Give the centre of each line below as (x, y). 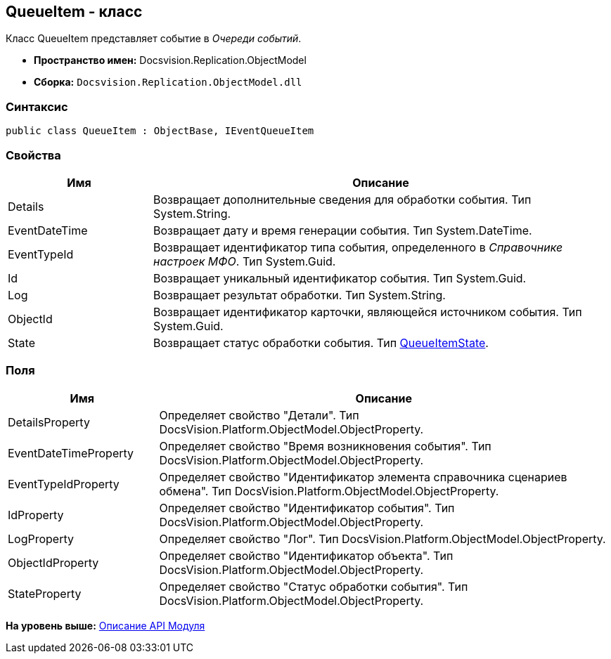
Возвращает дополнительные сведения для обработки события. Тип (342, 199)
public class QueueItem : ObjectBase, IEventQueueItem (160, 131)
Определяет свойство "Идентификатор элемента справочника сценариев (363, 477)
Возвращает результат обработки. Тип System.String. (299, 295)
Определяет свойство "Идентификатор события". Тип (307, 508)
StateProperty (45, 593)
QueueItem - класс (74, 12)
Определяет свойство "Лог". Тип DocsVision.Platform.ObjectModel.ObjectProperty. (382, 539)
